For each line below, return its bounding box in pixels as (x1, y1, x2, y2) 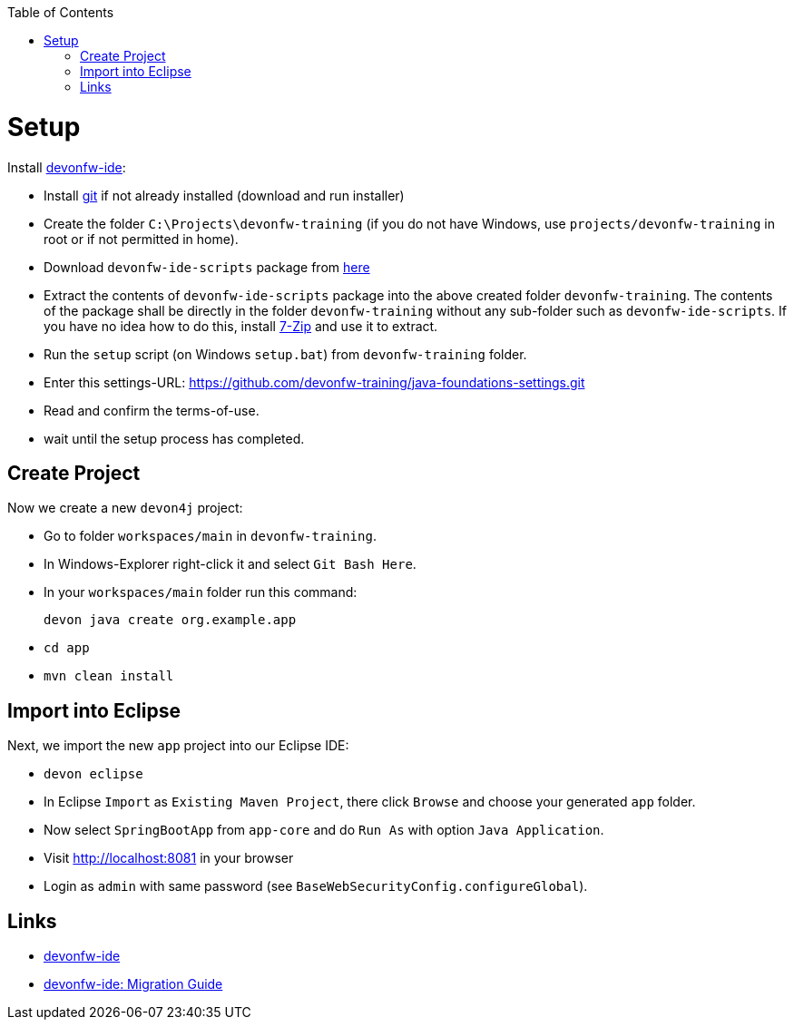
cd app (44, 641, 90, 656)
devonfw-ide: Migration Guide (44, 976, 223, 993)
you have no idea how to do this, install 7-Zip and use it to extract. (44, 318, 438, 334)
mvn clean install (44, 669, 174, 684)
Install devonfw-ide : (7, 159, 126, 175)
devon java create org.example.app (44, 612, 297, 628)
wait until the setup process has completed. (44, 430, 305, 446)
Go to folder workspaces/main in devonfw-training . (44, 528, 377, 544)
